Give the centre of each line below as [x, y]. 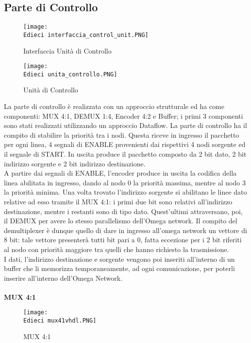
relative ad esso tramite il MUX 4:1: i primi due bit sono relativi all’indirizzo [118, 201]
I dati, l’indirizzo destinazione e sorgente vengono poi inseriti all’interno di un [119, 259]
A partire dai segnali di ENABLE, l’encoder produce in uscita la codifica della [120, 173]
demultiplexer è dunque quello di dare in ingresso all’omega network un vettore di [125, 230]
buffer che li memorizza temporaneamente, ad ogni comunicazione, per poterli [119, 268]
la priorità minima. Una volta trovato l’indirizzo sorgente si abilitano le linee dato [125, 192]
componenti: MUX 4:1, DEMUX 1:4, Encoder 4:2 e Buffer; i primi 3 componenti [124, 116]
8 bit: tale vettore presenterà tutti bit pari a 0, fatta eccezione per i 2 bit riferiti [123, 240]
